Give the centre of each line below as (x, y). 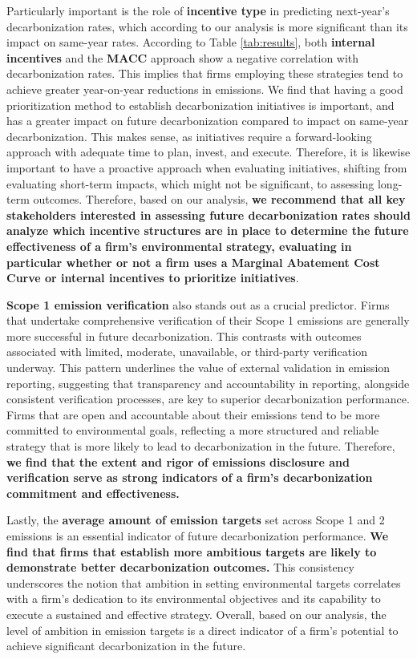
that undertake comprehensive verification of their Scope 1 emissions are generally (208, 320)
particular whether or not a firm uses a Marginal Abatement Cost (193, 262)
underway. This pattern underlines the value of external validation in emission (198, 368)
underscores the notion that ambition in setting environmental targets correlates (204, 582)
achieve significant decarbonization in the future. (126, 646)
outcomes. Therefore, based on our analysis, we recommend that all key (219, 199)
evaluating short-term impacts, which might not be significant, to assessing (190, 183)
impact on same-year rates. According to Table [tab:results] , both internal (191, 42)
